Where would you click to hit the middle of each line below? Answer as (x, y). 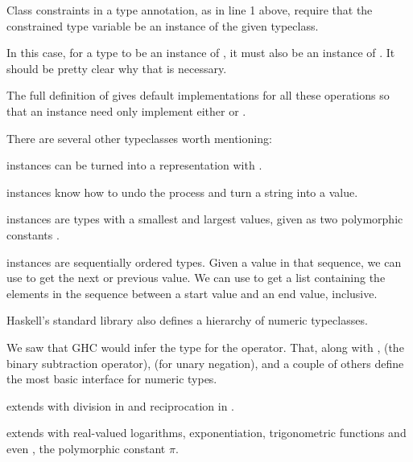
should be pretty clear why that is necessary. (117, 68)
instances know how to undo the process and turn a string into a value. (182, 192)
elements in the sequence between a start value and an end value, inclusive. (192, 293)
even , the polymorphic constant (86, 448)
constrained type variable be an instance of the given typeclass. (163, 25)
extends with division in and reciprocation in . (120, 405)
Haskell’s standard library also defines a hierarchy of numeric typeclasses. (187, 320)
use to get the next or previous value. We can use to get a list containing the (196, 278)
